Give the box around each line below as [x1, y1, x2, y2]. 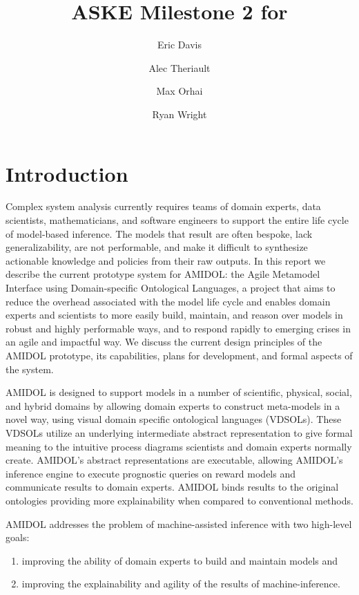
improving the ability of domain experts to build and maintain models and [21, 553, 338, 567]
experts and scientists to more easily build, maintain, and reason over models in [6, 308, 343, 322]
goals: [6, 530, 30, 545]
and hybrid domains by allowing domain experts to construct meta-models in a [6, 398, 340, 413]
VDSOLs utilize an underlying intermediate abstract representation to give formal [6, 425, 353, 440]
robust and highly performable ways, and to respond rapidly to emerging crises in [6, 321, 351, 335]
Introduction [6, 159, 128, 187]
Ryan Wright [152, 106, 207, 121]
